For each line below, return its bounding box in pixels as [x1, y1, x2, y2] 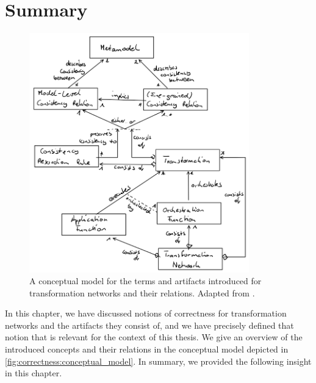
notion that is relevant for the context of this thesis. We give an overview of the [5, 331, 303, 343]
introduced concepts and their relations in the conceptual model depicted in [5, 343, 289, 356]
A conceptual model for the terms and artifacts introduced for [29, 274, 262, 287]
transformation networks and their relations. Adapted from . [29, 286, 255, 299]
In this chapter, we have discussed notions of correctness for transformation [5, 307, 287, 320]
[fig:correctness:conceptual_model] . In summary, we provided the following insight [5, 354, 312, 367]
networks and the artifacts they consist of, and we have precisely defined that [5, 318, 294, 331]
